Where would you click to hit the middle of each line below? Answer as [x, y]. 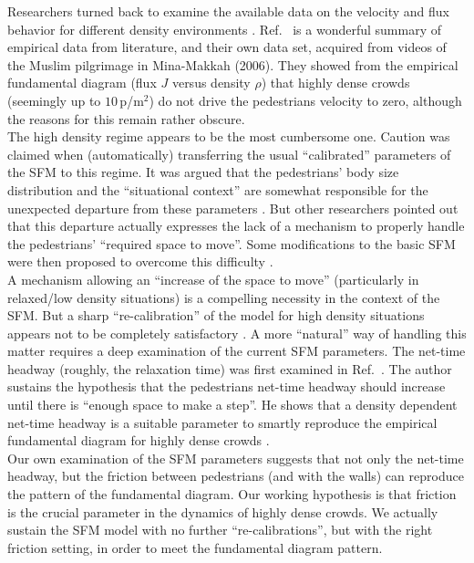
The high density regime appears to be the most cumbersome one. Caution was [229, 136]
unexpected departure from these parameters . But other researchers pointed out [233, 208]
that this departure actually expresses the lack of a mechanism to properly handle [236, 226]
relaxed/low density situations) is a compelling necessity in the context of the [224, 297]
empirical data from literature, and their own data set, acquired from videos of [227, 47]
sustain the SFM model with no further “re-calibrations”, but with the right [220, 530]
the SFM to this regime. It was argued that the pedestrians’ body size [203, 172]
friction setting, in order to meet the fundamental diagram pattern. [195, 547]
